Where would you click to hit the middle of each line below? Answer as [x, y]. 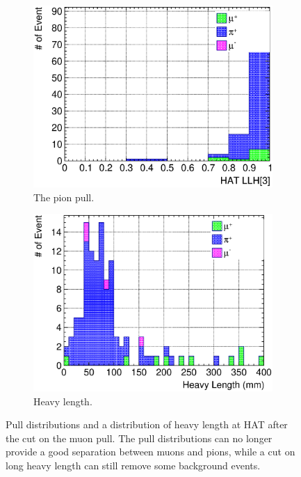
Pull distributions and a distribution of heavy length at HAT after [147, 424]
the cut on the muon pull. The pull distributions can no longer [139, 438]
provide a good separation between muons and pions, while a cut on [150, 452]
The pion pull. [64, 197]
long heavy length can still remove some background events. [133, 466]
